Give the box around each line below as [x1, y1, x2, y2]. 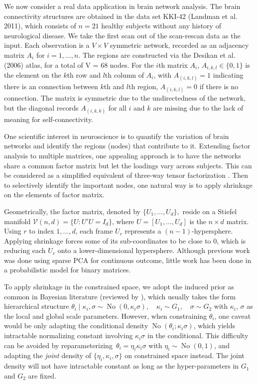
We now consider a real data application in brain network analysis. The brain [4, 1, 241, 11]
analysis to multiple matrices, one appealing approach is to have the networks [4, 150, 241, 160]
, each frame [75, 226, 113, 236]
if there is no [199, 81, 239, 92]
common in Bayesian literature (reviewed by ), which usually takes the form [4, 291, 236, 301]
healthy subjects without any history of [101, 20, 221, 31]
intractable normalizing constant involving [4, 330, 133, 341]
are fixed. [28, 370, 57, 381]
